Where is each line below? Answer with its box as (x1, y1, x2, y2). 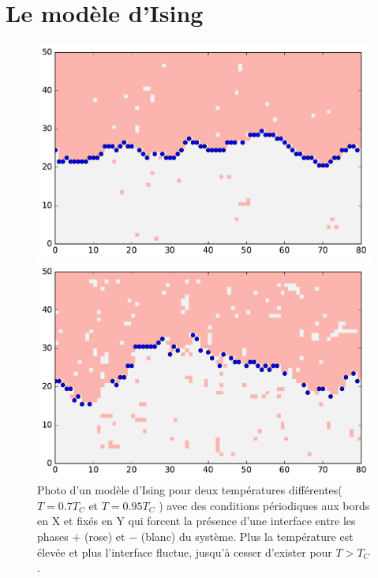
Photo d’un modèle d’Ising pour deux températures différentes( (37, 482, 342, 498)
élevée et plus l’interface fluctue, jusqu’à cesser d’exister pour (37, 543, 332, 560)
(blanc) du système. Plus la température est (140, 528, 354, 545)
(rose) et (84, 528, 125, 545)
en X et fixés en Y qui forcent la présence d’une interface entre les (37, 512, 356, 529)
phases (37, 528, 69, 545)
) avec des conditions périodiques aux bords (159, 497, 370, 513)
